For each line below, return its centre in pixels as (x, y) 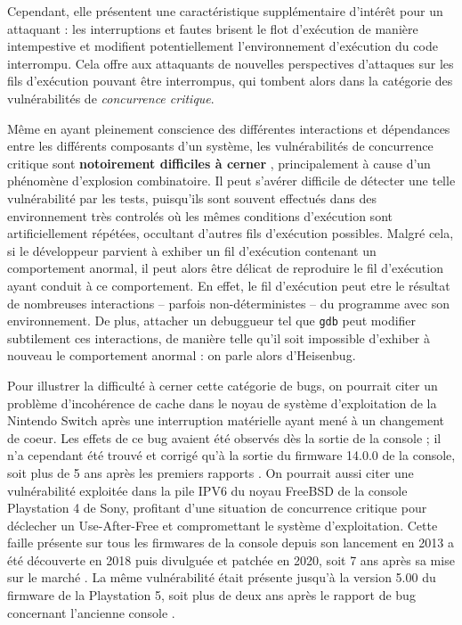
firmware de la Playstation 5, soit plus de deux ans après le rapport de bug (211, 595)
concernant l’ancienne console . (91, 612)
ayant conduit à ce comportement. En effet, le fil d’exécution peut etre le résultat (229, 285)
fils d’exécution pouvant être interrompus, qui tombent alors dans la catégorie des (230, 81)
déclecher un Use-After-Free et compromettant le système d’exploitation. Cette (223, 525)
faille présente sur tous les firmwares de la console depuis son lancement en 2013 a (231, 543)
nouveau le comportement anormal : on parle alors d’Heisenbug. (182, 355)
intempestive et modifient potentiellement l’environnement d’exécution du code (223, 46)
